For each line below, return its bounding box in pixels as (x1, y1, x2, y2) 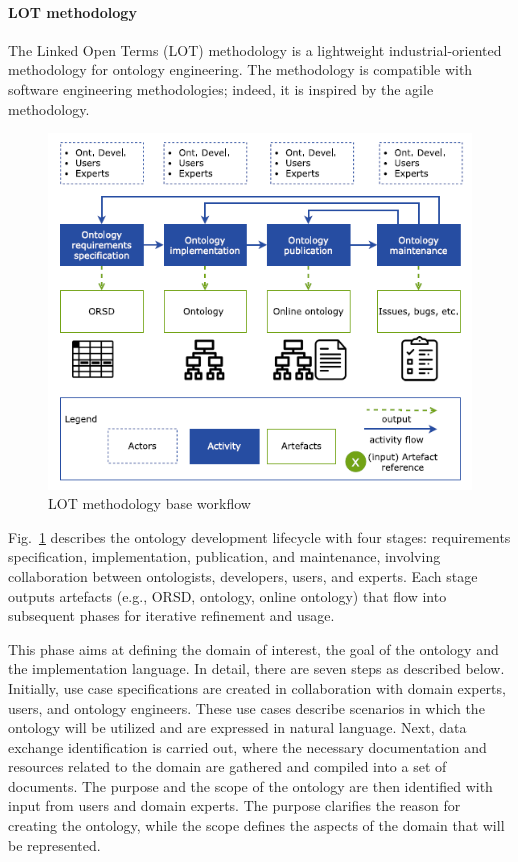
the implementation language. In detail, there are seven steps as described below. (8, 658, 505, 679)
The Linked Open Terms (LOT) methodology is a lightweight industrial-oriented (8, 39, 502, 60)
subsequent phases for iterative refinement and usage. (8, 605, 335, 626)
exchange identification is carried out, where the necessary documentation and (8, 736, 487, 757)
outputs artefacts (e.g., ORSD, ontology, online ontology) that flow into (8, 585, 447, 606)
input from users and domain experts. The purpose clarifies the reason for (8, 795, 461, 816)
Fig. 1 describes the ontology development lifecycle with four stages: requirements (8, 526, 511, 547)
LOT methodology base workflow (48, 493, 251, 514)
